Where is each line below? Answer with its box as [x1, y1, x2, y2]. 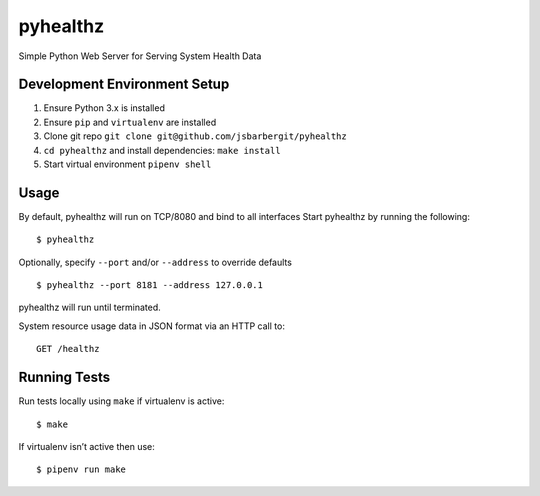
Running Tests [18, 369, 110, 386]
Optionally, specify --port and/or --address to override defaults [18, 256, 292, 268]
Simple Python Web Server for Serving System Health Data [18, 50, 262, 62]
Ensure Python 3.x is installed [43, 102, 165, 114]
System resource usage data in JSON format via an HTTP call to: [18, 320, 285, 332]
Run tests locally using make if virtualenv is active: [18, 395, 225, 407]
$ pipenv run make [36, 464, 127, 475]
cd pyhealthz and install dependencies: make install [43, 144, 281, 156]
